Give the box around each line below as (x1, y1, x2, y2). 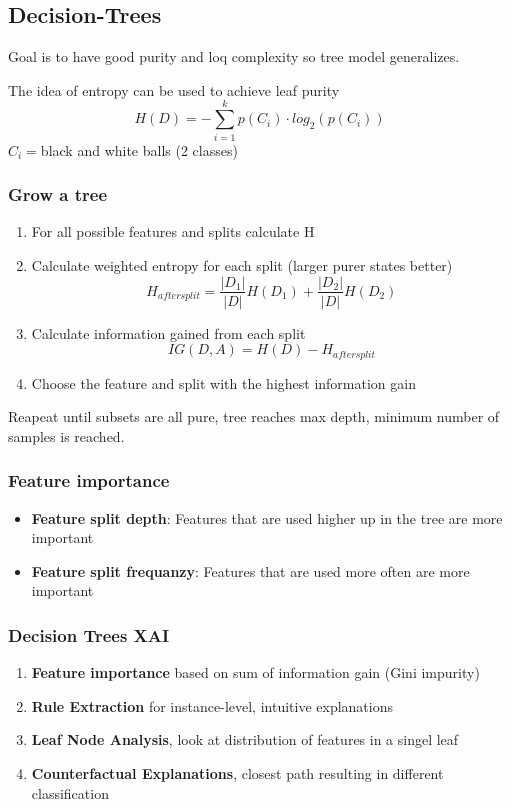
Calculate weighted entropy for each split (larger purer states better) (31, 254, 453, 275)
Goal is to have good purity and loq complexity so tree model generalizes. (8, 46, 460, 67)
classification (31, 782, 109, 803)
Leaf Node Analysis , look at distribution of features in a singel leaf (31, 729, 459, 750)
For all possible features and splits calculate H (31, 221, 315, 242)
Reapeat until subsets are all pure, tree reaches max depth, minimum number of (8, 406, 500, 427)
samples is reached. (8, 425, 125, 446)
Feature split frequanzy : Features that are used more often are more (31, 560, 470, 581)
